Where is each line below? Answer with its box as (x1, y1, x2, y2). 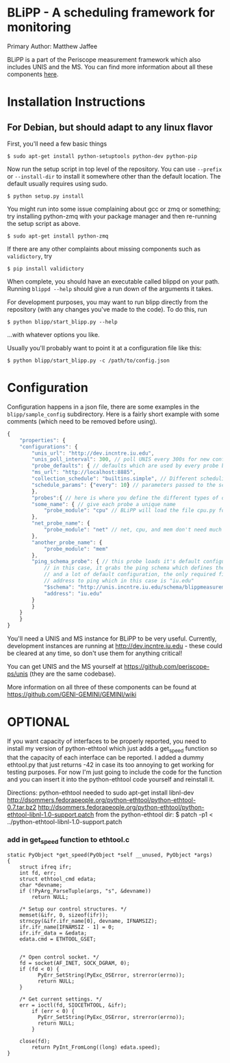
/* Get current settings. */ (19, 996, 103, 1003)
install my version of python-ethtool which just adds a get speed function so (7, 744, 218, 754)
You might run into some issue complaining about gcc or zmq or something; (7, 205, 221, 213)
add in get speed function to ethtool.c (7, 834, 130, 845)
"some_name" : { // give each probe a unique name (31, 501, 176, 507)
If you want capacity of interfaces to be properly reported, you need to (7, 737, 207, 745)
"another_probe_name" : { (31, 539, 103, 546)
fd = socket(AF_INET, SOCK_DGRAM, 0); (19, 960, 130, 967)
